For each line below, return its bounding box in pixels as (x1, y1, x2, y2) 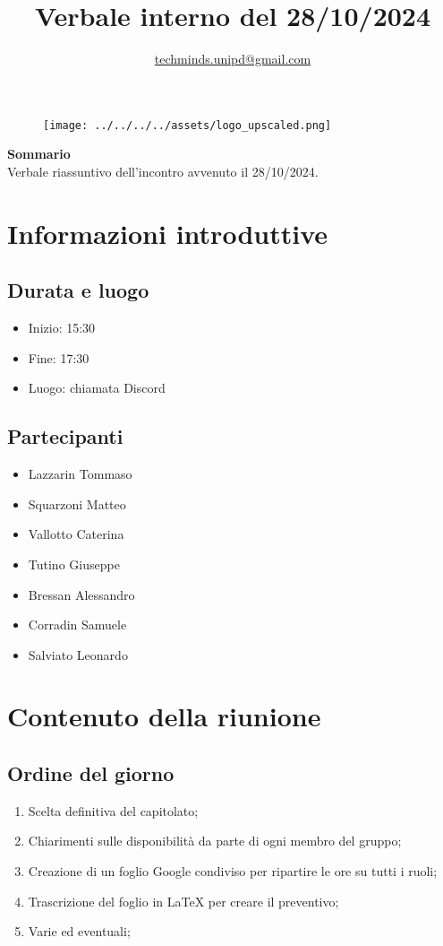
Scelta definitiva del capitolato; (28, 801, 199, 820)
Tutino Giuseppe (28, 554, 120, 573)
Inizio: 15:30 (28, 318, 96, 337)
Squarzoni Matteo (28, 494, 126, 513)
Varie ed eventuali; (28, 922, 131, 941)
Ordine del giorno (7, 759, 175, 787)
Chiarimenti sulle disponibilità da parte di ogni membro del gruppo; (28, 831, 402, 850)
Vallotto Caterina (28, 525, 124, 543)
